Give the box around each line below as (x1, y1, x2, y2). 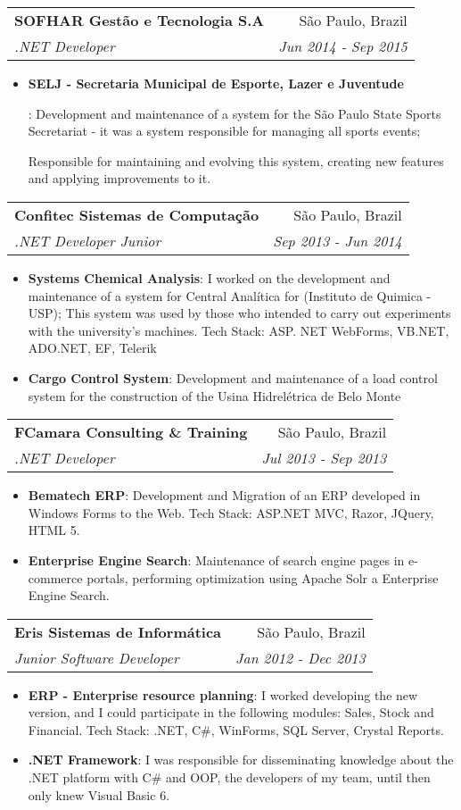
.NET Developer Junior (14, 230, 161, 251)
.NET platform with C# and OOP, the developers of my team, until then (28, 768, 431, 787)
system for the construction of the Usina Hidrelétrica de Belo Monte (28, 386, 401, 405)
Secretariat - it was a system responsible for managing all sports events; (28, 121, 421, 140)
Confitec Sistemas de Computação (14, 204, 259, 225)
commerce (28, 568, 83, 587)
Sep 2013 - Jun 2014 (273, 230, 402, 251)
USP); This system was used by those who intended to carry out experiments (28, 304, 451, 322)
